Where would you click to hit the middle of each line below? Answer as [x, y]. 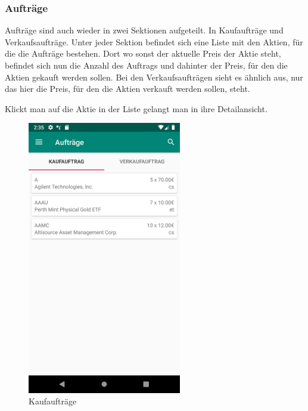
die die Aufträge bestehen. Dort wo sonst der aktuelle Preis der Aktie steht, [143, 53]
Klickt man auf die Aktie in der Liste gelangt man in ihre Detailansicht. [136, 108]
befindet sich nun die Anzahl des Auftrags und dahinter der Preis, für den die [146, 65]
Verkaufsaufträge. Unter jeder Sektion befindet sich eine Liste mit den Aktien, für [154, 41]
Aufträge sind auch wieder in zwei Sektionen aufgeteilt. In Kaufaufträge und [144, 30]
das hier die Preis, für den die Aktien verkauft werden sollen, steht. [127, 89]
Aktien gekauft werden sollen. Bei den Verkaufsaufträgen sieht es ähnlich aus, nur [154, 77]
